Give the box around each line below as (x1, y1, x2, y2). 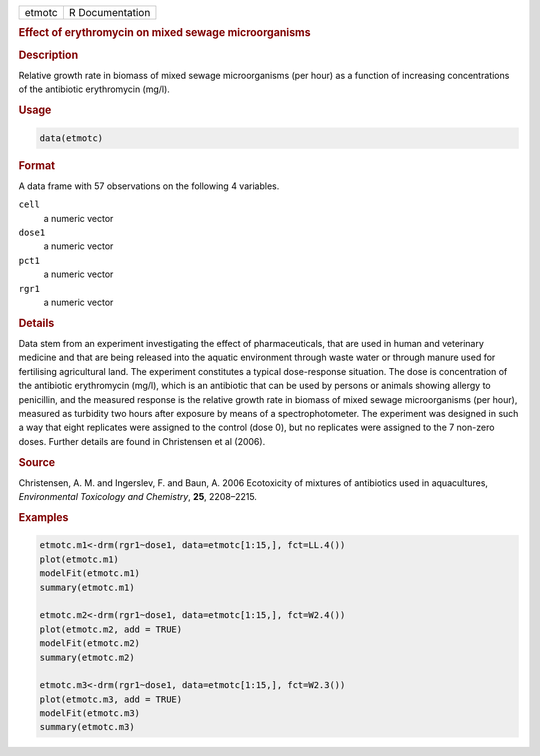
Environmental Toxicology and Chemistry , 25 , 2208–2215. (18, 491, 257, 503)
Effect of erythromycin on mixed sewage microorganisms (18, 26, 311, 40)
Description (18, 48, 79, 62)
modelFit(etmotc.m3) (39, 708, 140, 719)
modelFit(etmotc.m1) (39, 568, 140, 579)
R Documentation (68, 6, 151, 19)
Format (18, 158, 55, 172)
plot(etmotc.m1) (39, 553, 120, 565)
